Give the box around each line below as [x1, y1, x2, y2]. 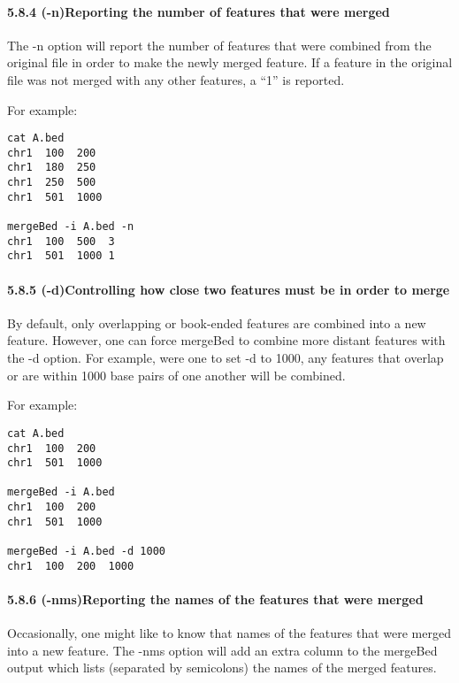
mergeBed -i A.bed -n [7, 220, 134, 234]
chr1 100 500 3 [7, 234, 115, 248]
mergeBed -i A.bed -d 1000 [7, 545, 165, 558]
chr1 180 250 [7, 161, 96, 174]
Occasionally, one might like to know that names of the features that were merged [7, 624, 451, 642]
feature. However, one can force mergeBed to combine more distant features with [7, 331, 446, 349]
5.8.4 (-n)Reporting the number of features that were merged [7, 2, 390, 20]
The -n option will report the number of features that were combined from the [7, 35, 432, 54]
